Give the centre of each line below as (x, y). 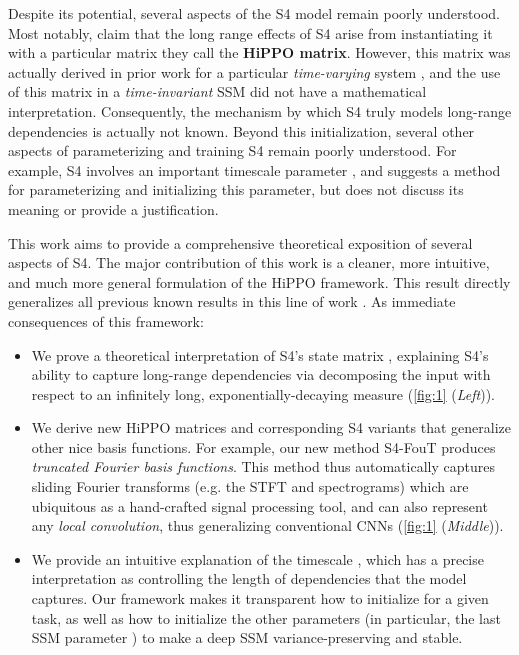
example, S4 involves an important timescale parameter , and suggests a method (254, 169)
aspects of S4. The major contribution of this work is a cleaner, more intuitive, (249, 262)
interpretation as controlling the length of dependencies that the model (249, 578)
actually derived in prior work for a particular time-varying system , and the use (254, 71)
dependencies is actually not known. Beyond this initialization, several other (241, 130)
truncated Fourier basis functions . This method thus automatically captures (263, 466)
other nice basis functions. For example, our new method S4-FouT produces (263, 446)
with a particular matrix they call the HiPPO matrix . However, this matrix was (259, 52)
